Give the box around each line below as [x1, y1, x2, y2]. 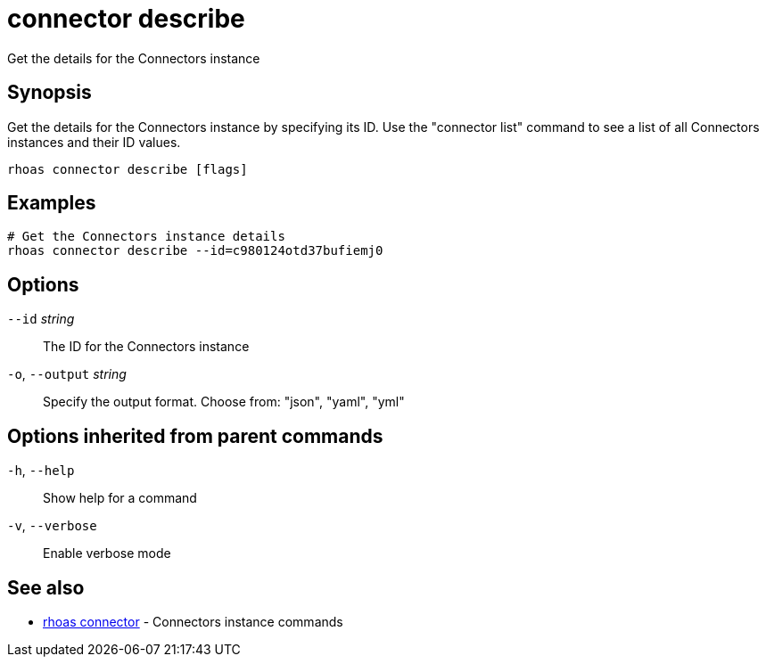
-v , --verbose [7, 518, 97, 534]
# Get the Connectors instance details [7, 229, 285, 244]
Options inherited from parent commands [7, 424, 383, 447]
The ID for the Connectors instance [43, 339, 250, 355]
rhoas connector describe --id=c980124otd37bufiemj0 [7, 243, 383, 258]
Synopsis [7, 81, 92, 104]
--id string [7, 311, 75, 327]
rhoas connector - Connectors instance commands [43, 613, 343, 629]
